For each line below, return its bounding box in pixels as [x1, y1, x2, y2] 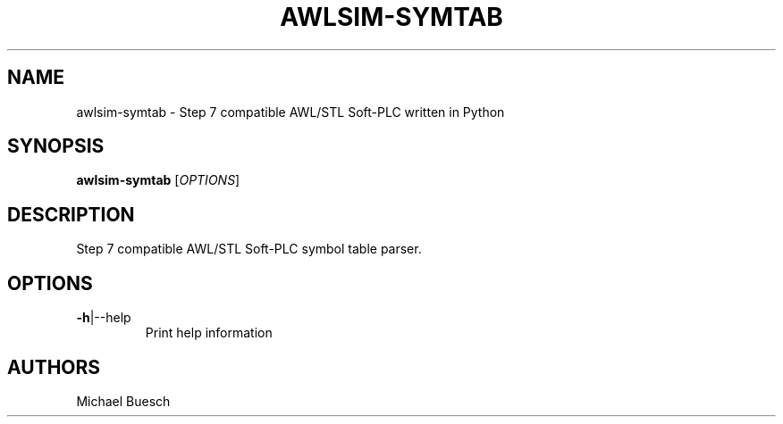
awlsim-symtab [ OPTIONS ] [76, 172, 240, 188]
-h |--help [76, 310, 131, 326]
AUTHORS [7, 355, 101, 378]
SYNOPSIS [7, 135, 105, 158]
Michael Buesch [76, 393, 171, 409]
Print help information [145, 325, 273, 341]
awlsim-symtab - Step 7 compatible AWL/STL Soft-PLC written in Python [76, 104, 505, 120]
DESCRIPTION [7, 203, 135, 226]
